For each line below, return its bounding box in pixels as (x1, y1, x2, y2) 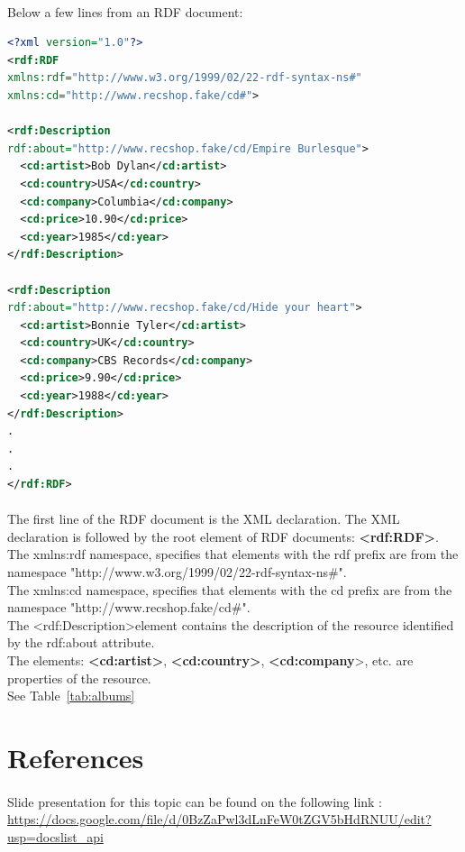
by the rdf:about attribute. (7, 633, 155, 652)
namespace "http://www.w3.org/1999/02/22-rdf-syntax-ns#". (7, 563, 347, 581)
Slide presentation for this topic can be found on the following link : (7, 792, 383, 811)
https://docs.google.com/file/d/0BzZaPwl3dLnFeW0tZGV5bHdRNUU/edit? (7, 810, 432, 829)
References (7, 738, 144, 775)
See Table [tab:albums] (7, 686, 135, 705)
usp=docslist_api (7, 827, 104, 846)
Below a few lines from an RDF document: (7, 2, 243, 21)
